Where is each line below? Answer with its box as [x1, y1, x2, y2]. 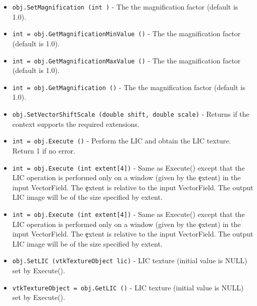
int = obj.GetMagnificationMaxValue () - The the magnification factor [12, 55, 241, 65]
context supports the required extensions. [12, 118, 140, 129]
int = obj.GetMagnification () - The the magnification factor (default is [12, 82, 245, 92]
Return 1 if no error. [12, 145, 75, 156]
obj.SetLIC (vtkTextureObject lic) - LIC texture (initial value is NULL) [12, 255, 247, 266]
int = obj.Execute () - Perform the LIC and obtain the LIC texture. [12, 135, 231, 146]
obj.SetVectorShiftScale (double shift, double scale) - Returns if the [12, 109, 249, 119]
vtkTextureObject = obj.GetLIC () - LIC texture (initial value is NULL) [12, 282, 244, 292]
